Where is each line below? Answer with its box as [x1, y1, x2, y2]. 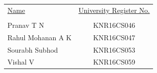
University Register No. [78, 4, 150, 15]
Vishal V [7, 57, 34, 67]
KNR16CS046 [93, 19, 136, 30]
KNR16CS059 [93, 57, 136, 67]
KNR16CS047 [93, 32, 136, 42]
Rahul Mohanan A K [7, 32, 72, 42]
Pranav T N [7, 19, 44, 30]
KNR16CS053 [93, 44, 136, 55]
